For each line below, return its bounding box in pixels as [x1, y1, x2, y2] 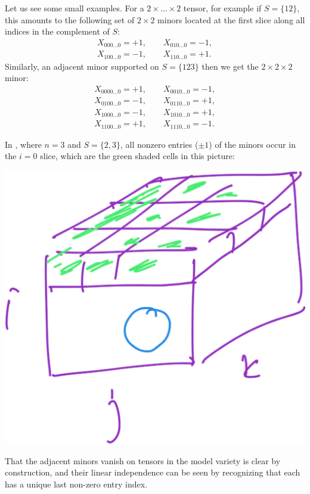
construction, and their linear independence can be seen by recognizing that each [5, 466, 300, 479]
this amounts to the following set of [5, 13, 135, 26]
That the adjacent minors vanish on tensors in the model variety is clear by [5, 454, 281, 467]
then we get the [201, 60, 259, 72]
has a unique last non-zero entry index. [5, 478, 148, 490]
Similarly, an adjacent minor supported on [5, 60, 159, 72]
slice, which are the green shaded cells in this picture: [40, 150, 235, 162]
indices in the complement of [5, 25, 110, 38]
